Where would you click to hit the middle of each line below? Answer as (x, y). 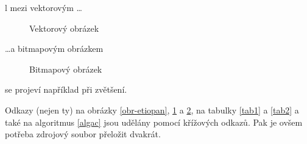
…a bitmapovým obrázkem (54, 49)
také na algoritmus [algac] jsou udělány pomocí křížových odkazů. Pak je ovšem (154, 122)
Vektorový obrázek (64, 28)
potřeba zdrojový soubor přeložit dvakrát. (83, 134)
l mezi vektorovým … (44, 7)
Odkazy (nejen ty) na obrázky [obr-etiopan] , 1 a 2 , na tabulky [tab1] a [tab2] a (152, 110)
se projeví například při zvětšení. (66, 89)
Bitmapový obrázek (66, 69)
